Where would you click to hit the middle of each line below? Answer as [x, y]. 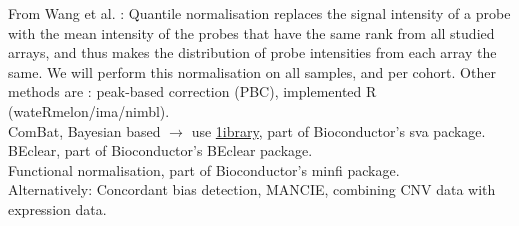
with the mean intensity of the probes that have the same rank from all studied [251, 32]
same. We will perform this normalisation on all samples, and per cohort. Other [252, 71]
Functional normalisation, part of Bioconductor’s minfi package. [204, 169]
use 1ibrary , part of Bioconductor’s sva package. [338, 130]
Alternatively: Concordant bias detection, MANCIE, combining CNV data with [252, 189]
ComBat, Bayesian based [84, 130]
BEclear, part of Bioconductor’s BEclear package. [160, 150]
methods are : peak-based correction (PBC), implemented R [192, 91]
